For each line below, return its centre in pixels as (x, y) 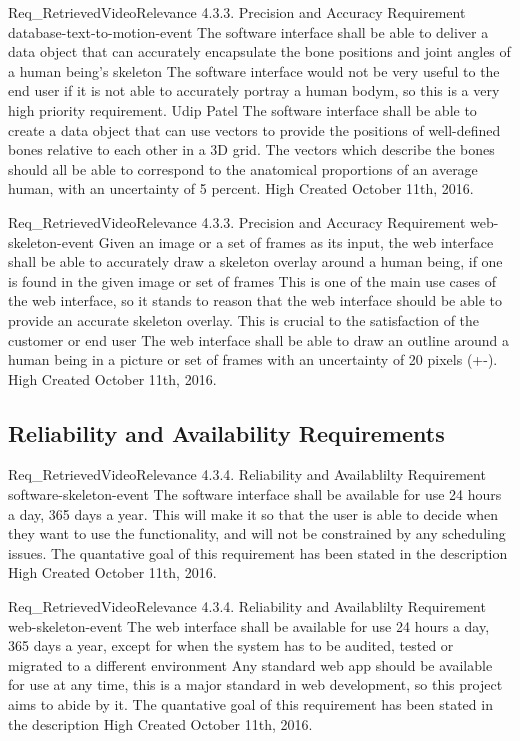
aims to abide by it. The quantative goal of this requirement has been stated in (250, 704)
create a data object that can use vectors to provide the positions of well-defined (254, 129)
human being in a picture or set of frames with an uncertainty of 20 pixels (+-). (253, 359)
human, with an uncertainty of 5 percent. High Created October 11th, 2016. (241, 188)
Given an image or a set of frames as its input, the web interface (296, 241)
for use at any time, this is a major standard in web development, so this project (255, 684)
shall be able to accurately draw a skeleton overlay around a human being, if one (255, 261)
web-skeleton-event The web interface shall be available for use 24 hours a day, (249, 625)
